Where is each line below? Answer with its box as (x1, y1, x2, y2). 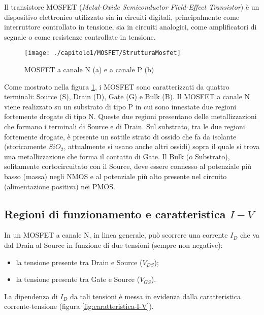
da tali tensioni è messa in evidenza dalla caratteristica (70, 291, 241, 301)
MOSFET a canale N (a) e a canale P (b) (24, 64, 154, 75)
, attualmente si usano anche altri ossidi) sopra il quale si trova (63, 141, 260, 152)
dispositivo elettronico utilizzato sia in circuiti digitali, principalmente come (4, 11, 240, 22)
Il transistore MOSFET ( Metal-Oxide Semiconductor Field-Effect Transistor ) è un (4, 2, 259, 12)
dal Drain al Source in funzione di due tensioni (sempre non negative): (4, 239, 223, 250)
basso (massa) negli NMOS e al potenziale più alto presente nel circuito (4, 170, 227, 181)
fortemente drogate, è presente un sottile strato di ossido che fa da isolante (4, 131, 237, 141)
